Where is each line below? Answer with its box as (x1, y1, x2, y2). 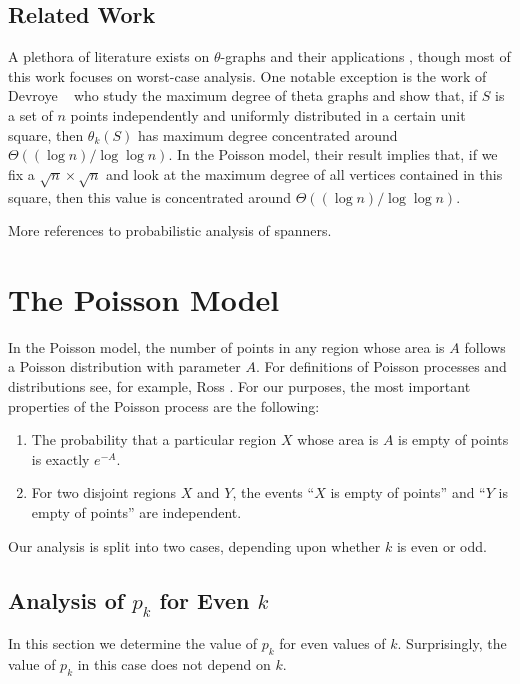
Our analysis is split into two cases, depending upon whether (8, 535, 381, 556)
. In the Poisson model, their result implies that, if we (168, 144, 498, 165)
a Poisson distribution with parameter (8, 356, 241, 377)
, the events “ (232, 482, 315, 503)
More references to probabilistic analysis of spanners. (8, 220, 332, 241)
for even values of (279, 633, 386, 654)
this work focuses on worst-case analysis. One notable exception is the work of (8, 65, 487, 86)
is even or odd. (396, 535, 487, 556)
